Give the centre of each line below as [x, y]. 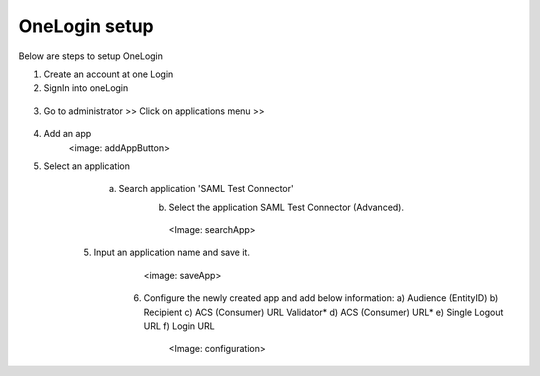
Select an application [86, 166]
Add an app [67, 134]
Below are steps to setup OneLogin [91, 56]
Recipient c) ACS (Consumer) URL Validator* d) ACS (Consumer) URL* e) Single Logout [323, 312]
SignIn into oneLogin [86, 88]
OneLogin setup [86, 26]
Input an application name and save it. [171, 252]
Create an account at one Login [108, 74]
